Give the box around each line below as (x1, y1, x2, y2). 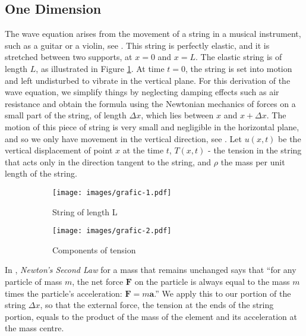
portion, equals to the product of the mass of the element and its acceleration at (5, 310, 297, 322)
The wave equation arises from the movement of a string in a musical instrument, (5, 27, 301, 40)
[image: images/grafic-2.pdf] (52, 227, 172, 235)
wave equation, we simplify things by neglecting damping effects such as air (5, 86, 279, 98)
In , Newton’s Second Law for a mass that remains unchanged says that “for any (5, 263, 296, 276)
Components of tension (52, 243, 136, 256)
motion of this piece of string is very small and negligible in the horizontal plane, (5, 120, 299, 133)
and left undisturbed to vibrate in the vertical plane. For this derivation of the (5, 74, 291, 86)
